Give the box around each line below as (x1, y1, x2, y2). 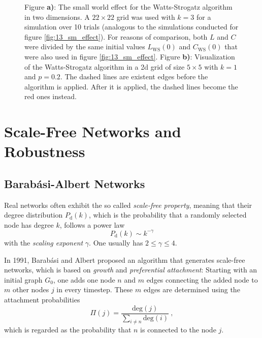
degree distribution (4, 209, 63, 220)
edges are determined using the (143, 284, 240, 295)
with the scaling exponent (4, 237, 83, 248)
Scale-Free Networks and (4, 121, 181, 142)
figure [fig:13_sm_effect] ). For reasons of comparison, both (24, 31, 208, 42)
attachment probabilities (4, 294, 80, 304)
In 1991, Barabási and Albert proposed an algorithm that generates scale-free (4, 254, 245, 265)
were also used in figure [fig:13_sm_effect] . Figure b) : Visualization (24, 51, 235, 62)
